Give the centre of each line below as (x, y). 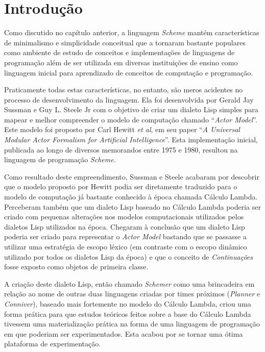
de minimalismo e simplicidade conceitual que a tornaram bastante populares (125, 42)
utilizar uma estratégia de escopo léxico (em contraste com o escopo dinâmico (126, 246)
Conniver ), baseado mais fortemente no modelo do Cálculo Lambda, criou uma (128, 303)
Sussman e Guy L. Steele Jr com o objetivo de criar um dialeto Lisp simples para (131, 109)
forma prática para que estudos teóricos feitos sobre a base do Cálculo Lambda (128, 313)
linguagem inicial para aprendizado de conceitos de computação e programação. (129, 72)
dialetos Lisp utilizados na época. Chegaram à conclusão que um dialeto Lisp (125, 226)
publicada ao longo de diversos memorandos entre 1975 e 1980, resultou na (121, 149)
